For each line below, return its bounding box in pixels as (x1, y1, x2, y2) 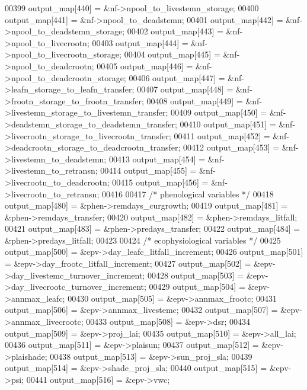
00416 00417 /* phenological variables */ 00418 (101, 187, 274, 200)
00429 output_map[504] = (149, 280, 245, 293)
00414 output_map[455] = (100, 164, 197, 177)
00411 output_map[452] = (174, 129, 270, 142)
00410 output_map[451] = (180, 117, 276, 130)
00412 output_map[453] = (183, 141, 280, 154)
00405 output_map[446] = (97, 59, 193, 72)
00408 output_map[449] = (146, 94, 243, 107)
